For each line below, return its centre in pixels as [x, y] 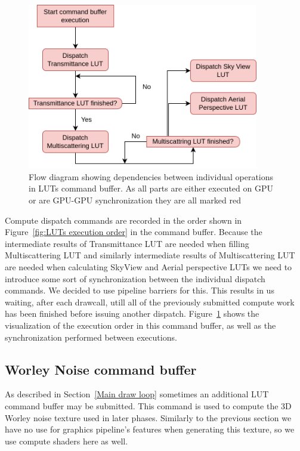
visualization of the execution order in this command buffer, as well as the [140, 325]
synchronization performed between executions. [91, 337]
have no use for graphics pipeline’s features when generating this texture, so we [150, 429]
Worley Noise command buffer [101, 369]
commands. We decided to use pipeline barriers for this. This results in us [140, 290]
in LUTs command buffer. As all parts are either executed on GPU [151, 188]
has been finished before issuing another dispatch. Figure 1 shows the [132, 313]
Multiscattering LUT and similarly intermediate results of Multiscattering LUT [150, 255]
